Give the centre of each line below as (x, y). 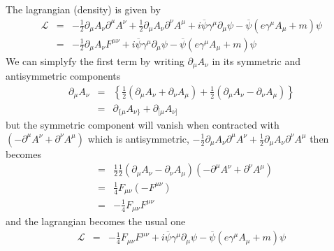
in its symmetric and (256, 60)
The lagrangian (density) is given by (83, 9)
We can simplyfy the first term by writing (95, 60)
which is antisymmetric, (138, 138)
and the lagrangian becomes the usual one (96, 221)
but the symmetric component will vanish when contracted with (143, 125)
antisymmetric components (63, 76)
